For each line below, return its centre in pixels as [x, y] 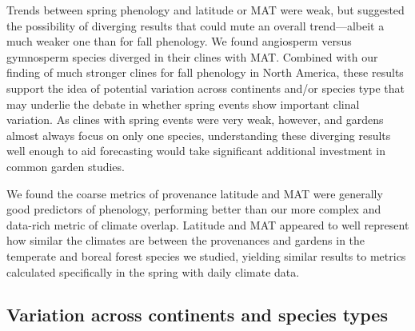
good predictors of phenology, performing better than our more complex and [194, 209]
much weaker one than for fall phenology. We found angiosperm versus [179, 41]
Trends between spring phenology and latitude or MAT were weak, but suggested [206, 10]
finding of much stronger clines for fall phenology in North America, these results [205, 72]
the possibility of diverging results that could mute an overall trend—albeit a [196, 25]
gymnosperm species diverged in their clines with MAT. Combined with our [192, 56]
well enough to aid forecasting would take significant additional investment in [196, 151]
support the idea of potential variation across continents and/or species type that [206, 88]
